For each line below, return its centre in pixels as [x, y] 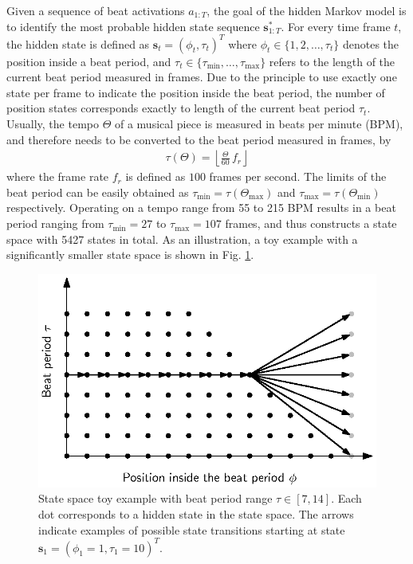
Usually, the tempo [53, 124]
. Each [346, 498]
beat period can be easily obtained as [98, 192]
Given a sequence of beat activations [96, 10]
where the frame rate [58, 176]
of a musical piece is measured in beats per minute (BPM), [259, 124]
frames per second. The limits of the [298, 176]
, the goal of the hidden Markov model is [307, 10]
